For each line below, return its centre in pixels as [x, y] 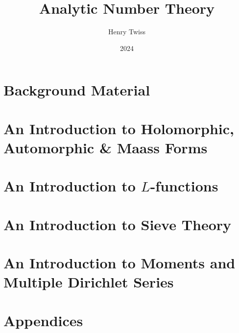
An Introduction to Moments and [119, 262]
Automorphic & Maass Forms [106, 147]
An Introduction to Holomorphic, [119, 128]
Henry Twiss [127, 32]
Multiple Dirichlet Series [89, 282]
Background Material [77, 90]
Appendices [43, 320]
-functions [184, 186]
